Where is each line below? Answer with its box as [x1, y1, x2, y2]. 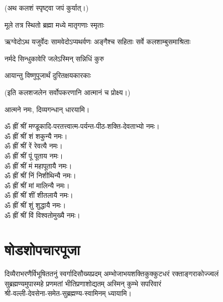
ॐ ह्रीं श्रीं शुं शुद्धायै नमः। [5, 199, 66, 210]
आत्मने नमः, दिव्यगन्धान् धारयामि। [5, 104, 90, 114]
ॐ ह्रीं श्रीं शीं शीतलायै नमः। [5, 190, 73, 200]
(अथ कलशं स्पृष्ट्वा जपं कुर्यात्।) [5, 3, 89, 13]
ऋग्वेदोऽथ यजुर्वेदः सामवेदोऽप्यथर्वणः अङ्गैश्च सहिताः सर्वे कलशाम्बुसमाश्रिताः [5, 36, 191, 47]
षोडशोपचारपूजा [5, 239, 80, 260]
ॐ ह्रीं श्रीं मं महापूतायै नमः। [5, 160, 72, 171]
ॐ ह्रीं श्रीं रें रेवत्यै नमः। [5, 140, 63, 151]
